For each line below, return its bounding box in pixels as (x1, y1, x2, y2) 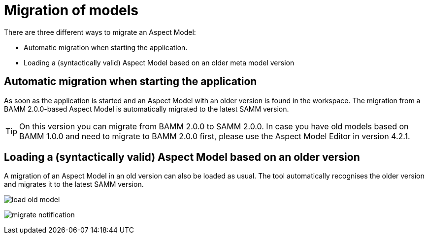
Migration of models (4, 2, 138, 19)
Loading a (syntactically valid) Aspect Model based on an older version (4, 151, 360, 164)
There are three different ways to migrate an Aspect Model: (4, 28, 196, 36)
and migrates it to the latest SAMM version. (4, 180, 144, 189)
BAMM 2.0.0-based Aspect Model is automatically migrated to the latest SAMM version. (4, 104, 289, 113)
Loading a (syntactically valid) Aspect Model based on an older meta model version (24, 58, 295, 67)
